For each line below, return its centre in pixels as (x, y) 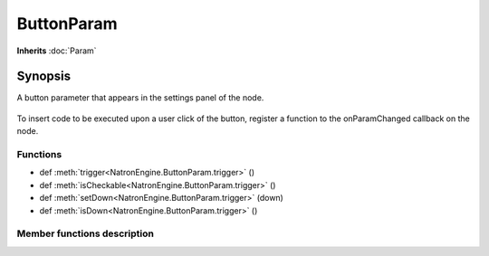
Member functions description (85, 233)
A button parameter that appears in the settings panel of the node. (140, 98)
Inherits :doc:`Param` (57, 51)
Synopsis (44, 76)
